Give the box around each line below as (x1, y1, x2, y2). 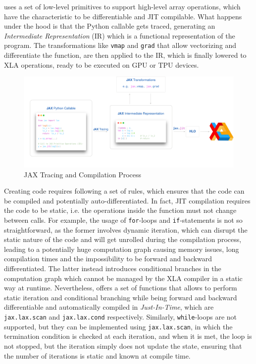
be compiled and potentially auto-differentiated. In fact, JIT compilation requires (4, 195, 251, 205)
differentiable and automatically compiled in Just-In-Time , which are (4, 302, 214, 312)
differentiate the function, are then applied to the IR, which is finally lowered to (4, 50, 247, 60)
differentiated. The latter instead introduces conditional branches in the (4, 263, 221, 274)
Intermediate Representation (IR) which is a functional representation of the (4, 30, 235, 40)
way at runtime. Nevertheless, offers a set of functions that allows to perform (4, 283, 237, 293)
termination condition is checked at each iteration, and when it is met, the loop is (4, 331, 252, 341)
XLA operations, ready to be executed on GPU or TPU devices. (4, 59, 199, 70)
